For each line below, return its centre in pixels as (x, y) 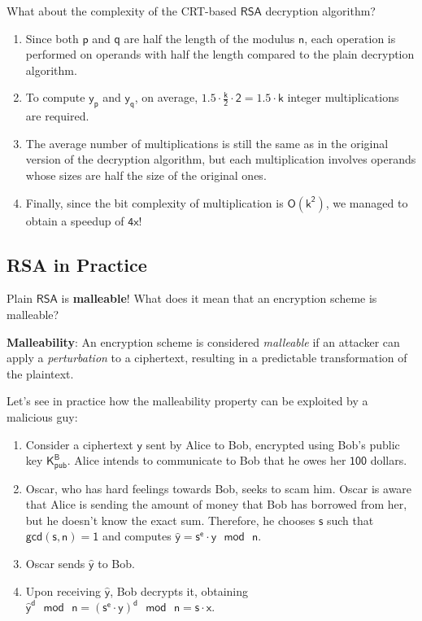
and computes (137, 536)
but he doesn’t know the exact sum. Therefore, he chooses (170, 520)
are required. (57, 116)
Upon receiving (63, 590)
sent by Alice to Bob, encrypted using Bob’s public (273, 444)
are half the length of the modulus (209, 38)
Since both (52, 38)
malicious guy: (42, 416)
